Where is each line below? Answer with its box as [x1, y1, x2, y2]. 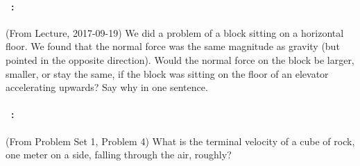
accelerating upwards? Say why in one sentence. [6, 80, 208, 94]
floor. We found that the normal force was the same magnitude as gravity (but [6, 39, 340, 53]
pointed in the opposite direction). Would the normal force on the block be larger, [6, 52, 354, 67]
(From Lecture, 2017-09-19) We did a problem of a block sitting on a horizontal [6, 25, 344, 40]
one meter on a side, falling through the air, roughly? [6, 147, 232, 162]
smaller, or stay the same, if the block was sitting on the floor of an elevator [6, 66, 329, 81]
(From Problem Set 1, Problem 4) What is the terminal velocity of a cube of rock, [6, 133, 355, 148]
